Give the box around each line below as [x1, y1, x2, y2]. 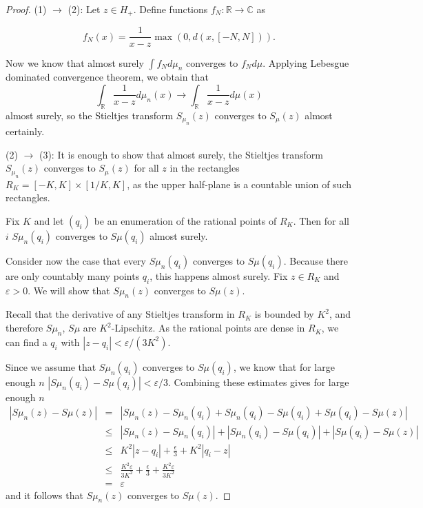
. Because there [283, 253, 348, 267]
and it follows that [6, 487, 83, 502]
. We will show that [28, 283, 110, 297]
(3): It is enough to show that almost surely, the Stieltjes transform [39, 147, 323, 161]
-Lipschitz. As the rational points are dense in [111, 321, 305, 335]
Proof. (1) [6, 2, 47, 16]
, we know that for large [233, 359, 335, 374]
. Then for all [293, 213, 350, 227]
